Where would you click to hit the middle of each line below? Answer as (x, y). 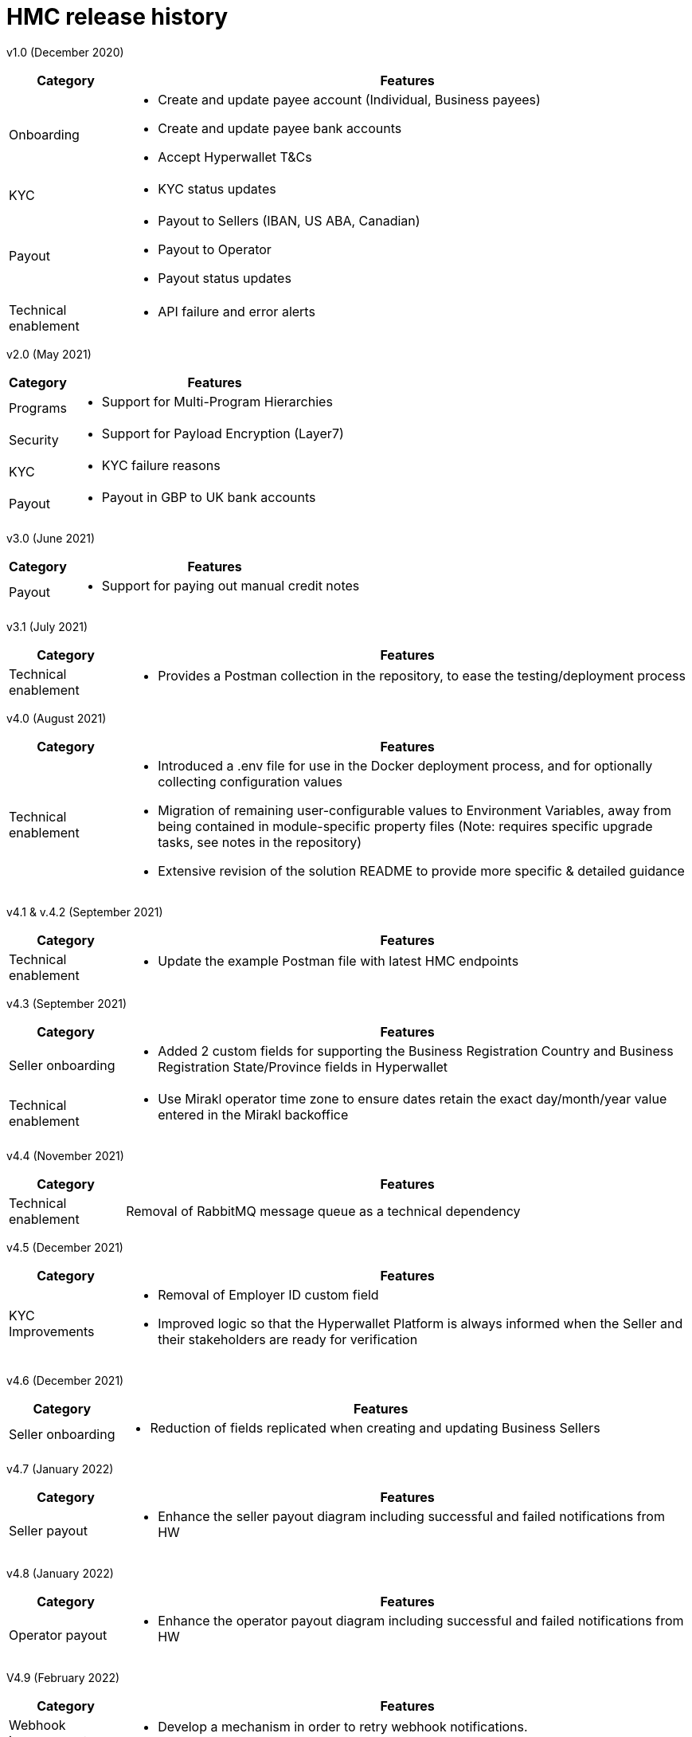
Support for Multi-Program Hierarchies (217, 401)
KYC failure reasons (161, 465)
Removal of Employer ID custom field (268, 1294)
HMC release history (117, 17)
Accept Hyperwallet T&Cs (235, 157)
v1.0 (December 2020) (65, 52)
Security (34, 439)
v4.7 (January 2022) (60, 1468)
